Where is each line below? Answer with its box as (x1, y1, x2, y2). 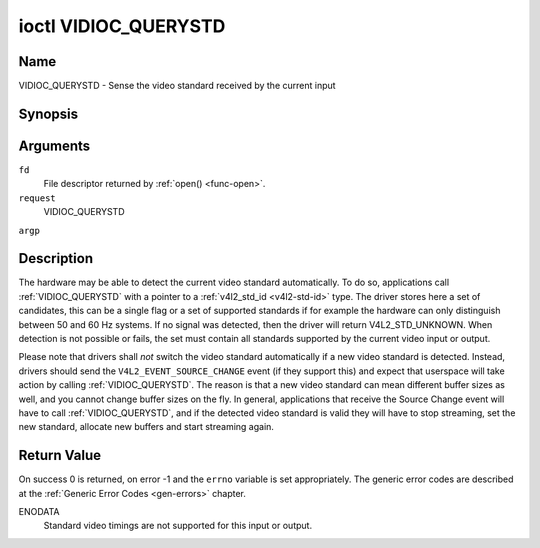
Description (18, 250, 94, 267)
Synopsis (18, 105, 79, 122)
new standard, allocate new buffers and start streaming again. (18, 421, 275, 433)
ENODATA (18, 506, 60, 518)
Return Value (18, 447, 102, 464)
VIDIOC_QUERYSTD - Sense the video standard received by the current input (18, 80, 336, 92)
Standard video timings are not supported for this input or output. (43, 520, 313, 532)
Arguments (18, 137, 91, 154)
